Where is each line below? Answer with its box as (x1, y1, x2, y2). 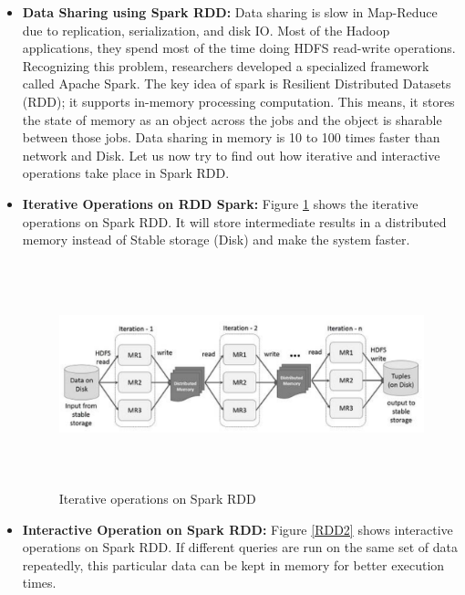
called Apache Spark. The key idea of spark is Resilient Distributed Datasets (22, 74, 451, 93)
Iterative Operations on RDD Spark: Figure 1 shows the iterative (22, 193, 418, 213)
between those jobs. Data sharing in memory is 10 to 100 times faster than (22, 128, 440, 147)
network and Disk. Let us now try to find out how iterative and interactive (22, 145, 440, 164)
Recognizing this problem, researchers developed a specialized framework (22, 56, 429, 75)
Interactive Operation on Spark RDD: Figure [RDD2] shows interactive (22, 519, 453, 538)
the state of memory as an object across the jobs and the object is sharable (22, 110, 442, 129)
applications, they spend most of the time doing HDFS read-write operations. (22, 38, 456, 57)
